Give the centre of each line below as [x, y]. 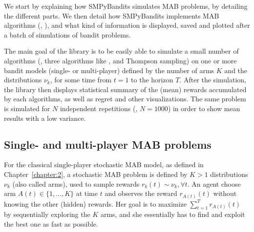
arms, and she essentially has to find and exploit [173, 214]
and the [236, 70]
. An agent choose [214, 184]
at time [87, 193]
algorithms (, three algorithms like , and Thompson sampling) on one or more [120, 60]
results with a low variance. [45, 118]
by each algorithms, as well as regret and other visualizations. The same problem [125, 99]
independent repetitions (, [99, 108]
